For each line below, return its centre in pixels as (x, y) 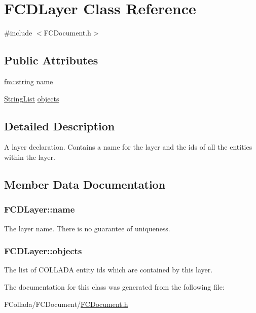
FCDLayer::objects (43, 251)
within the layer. (30, 156)
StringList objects (32, 98)
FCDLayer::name (40, 209)
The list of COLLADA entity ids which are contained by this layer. (108, 270)
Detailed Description (60, 126)
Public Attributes (51, 60)
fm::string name (29, 81)
